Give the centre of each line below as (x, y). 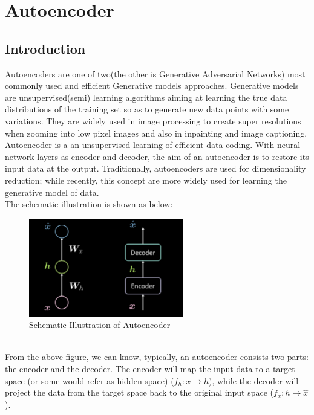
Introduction (45, 48)
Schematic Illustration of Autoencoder (100, 325)
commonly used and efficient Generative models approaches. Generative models (152, 85)
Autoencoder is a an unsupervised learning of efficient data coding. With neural (153, 145)
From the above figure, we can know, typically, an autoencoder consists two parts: (157, 357)
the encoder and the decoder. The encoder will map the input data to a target (150, 369)
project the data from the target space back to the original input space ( (139, 392)
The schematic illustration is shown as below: (89, 204)
